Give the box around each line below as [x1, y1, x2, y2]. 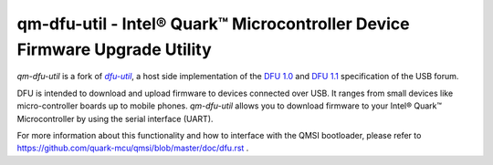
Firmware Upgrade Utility [16, 39, 212, 59]
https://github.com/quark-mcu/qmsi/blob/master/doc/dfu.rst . [16, 142, 249, 154]
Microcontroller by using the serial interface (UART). [16, 113, 214, 124]
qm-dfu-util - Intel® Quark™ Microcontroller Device [16, 14, 410, 34]
